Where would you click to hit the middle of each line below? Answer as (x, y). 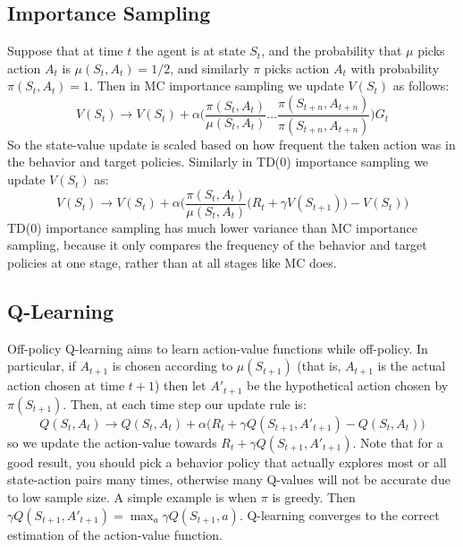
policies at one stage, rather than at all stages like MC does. (172, 262)
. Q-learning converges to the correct (339, 514)
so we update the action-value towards (112, 442)
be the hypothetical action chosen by (348, 385)
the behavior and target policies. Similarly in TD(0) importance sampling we (218, 162)
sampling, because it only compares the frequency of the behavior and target (217, 245)
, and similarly (210, 68)
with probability (395, 68)
